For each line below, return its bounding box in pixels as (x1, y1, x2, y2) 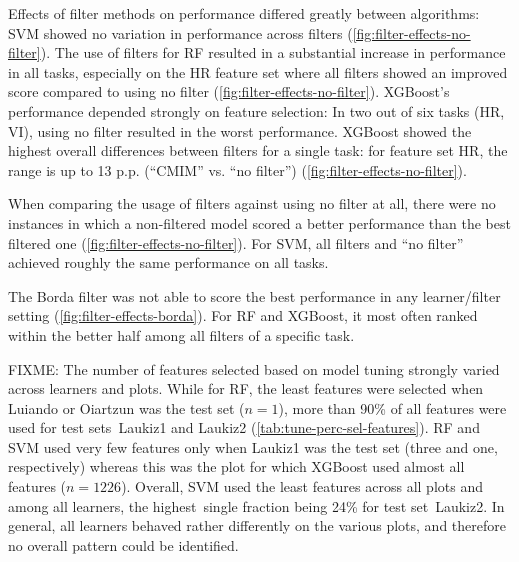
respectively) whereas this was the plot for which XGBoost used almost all (8, 456, 465, 477)
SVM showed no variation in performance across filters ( (8, 22, 353, 43)
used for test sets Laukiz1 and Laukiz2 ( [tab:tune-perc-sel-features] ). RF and (8, 417, 480, 438)
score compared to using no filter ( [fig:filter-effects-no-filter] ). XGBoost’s (8, 81, 450, 102)
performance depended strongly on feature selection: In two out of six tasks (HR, (8, 100, 505, 121)
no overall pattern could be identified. (8, 534, 239, 555)
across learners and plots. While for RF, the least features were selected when (8, 378, 484, 399)
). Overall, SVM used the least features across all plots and (121, 476, 483, 497)
